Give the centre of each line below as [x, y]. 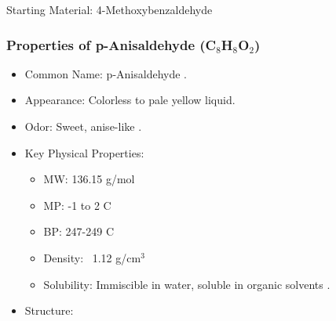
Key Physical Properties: [84, 152]
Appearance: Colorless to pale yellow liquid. [130, 100]
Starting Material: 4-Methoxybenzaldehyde [110, 9]
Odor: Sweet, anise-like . [83, 126]
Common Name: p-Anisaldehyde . [106, 73]
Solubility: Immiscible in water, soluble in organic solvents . [187, 284]
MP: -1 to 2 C [77, 205]
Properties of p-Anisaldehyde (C [111, 44]
